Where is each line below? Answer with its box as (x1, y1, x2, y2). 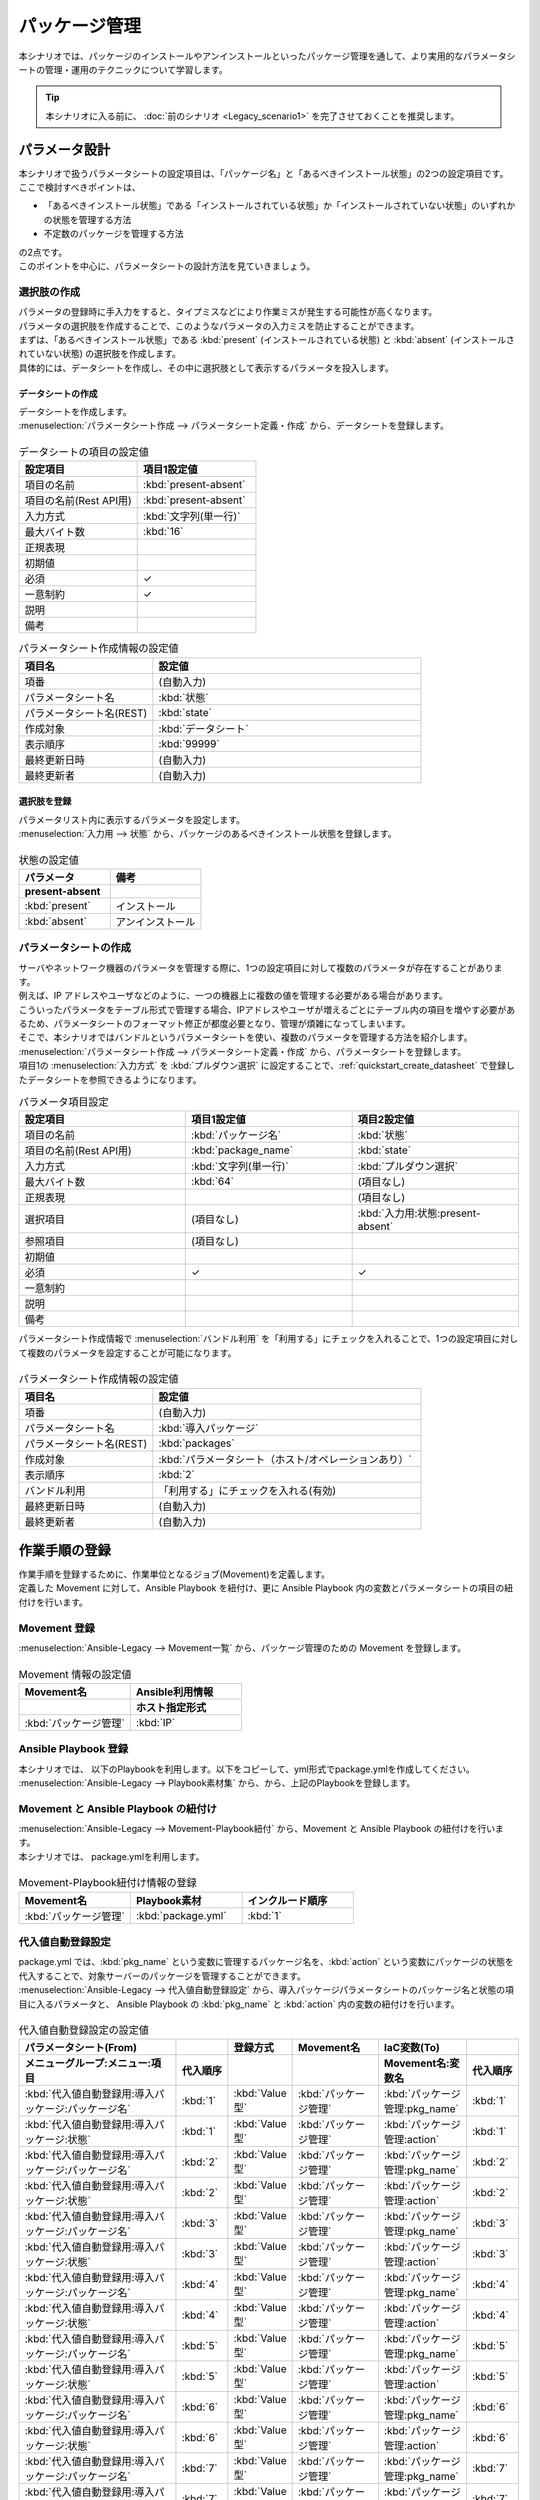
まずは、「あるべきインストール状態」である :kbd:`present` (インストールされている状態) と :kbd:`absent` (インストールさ (18, 333, 515, 345)
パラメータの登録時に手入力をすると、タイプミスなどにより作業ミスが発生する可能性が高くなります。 (18, 306, 438, 318)
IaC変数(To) (383, 2041, 440, 2055)
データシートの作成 (18, 387, 98, 399)
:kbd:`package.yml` (135, 1908, 227, 1922)
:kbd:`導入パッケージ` (158, 1421, 259, 1435)
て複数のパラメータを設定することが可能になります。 (18, 1346, 237, 1359)
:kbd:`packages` (158, 1436, 235, 1450)
